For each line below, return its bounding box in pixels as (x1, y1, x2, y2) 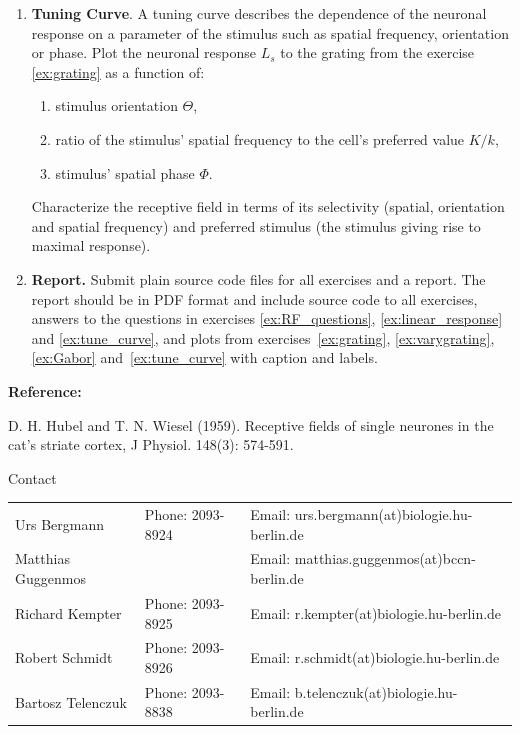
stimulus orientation (55, 95, 178, 116)
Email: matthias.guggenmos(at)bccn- (250, 548, 476, 569)
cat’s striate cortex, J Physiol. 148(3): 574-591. (8, 434, 294, 455)
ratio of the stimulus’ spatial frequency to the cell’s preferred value (55, 128, 465, 149)
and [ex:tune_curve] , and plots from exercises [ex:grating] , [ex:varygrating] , (31, 327, 495, 348)
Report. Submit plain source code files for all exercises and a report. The (31, 268, 486, 289)
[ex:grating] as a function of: (31, 61, 205, 82)
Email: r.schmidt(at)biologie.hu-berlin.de (250, 647, 500, 668)
